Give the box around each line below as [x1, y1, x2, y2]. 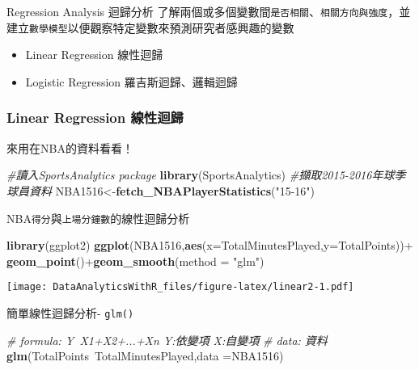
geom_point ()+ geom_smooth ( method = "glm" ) [6, 252, 265, 269]
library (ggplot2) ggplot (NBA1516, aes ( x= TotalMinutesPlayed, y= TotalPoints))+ [6, 237, 413, 254]
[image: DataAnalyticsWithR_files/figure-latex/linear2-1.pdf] [6, 281, 354, 293]
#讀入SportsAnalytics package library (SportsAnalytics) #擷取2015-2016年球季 [6, 166, 406, 183]
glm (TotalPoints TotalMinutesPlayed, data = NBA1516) [6, 347, 284, 364]
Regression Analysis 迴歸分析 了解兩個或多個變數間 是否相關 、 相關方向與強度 [6, 3, 388, 19]
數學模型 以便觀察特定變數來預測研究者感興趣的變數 [29, 19, 294, 36]
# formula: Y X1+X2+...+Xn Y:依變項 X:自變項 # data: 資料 [6, 331, 328, 348]
